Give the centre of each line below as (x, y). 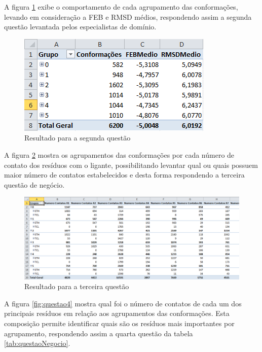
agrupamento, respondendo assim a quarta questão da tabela (99, 333)
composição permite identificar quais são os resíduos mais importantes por (119, 323)
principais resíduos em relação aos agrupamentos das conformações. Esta (117, 313)
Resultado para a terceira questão (77, 286)
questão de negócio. (34, 184)
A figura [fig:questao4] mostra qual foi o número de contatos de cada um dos (123, 303)
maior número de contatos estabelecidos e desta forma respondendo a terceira (124, 175)
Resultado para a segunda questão (78, 138)
